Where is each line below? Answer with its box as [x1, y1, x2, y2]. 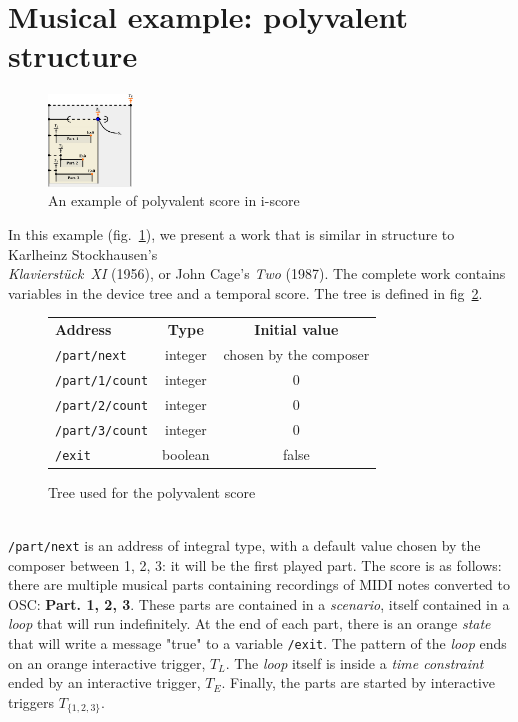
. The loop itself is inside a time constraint [225, 652, 484, 673]
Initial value [254, 319, 339, 340]
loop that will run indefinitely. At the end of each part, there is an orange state [8, 613, 491, 634]
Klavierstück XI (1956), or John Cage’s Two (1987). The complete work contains [8, 263, 506, 284]
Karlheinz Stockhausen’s [8, 243, 158, 264]
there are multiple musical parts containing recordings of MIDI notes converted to [8, 574, 510, 595]
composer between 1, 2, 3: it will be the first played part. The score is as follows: [8, 554, 502, 575]
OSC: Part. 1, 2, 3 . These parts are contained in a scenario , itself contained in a [8, 593, 510, 614]
